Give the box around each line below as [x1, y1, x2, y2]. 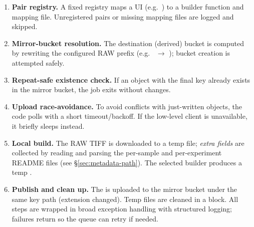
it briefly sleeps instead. [12, 120, 85, 131]
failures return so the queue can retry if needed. [12, 213, 158, 223]
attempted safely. [12, 57, 65, 68]
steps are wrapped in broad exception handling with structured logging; [12, 203, 232, 214]
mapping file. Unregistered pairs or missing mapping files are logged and [12, 11, 234, 22]
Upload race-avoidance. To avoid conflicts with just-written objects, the [12, 101, 242, 111]
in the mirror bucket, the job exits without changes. [12, 84, 171, 95]
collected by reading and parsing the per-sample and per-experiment [12, 147, 222, 158]
